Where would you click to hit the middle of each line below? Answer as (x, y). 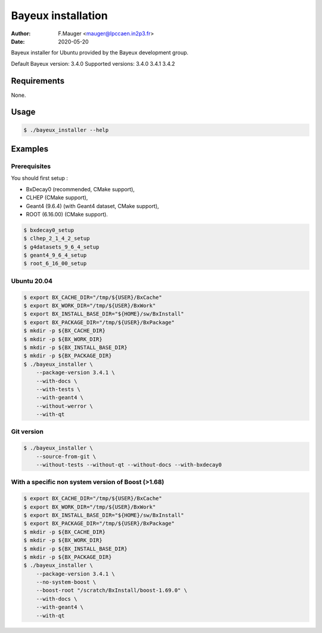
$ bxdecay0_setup (49, 230)
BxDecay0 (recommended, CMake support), (80, 189)
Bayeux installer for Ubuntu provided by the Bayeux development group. (100, 53)
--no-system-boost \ (66, 582)
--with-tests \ (58, 389)
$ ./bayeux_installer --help (66, 130)
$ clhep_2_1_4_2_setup (57, 238)
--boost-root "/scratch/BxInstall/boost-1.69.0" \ (112, 591)
